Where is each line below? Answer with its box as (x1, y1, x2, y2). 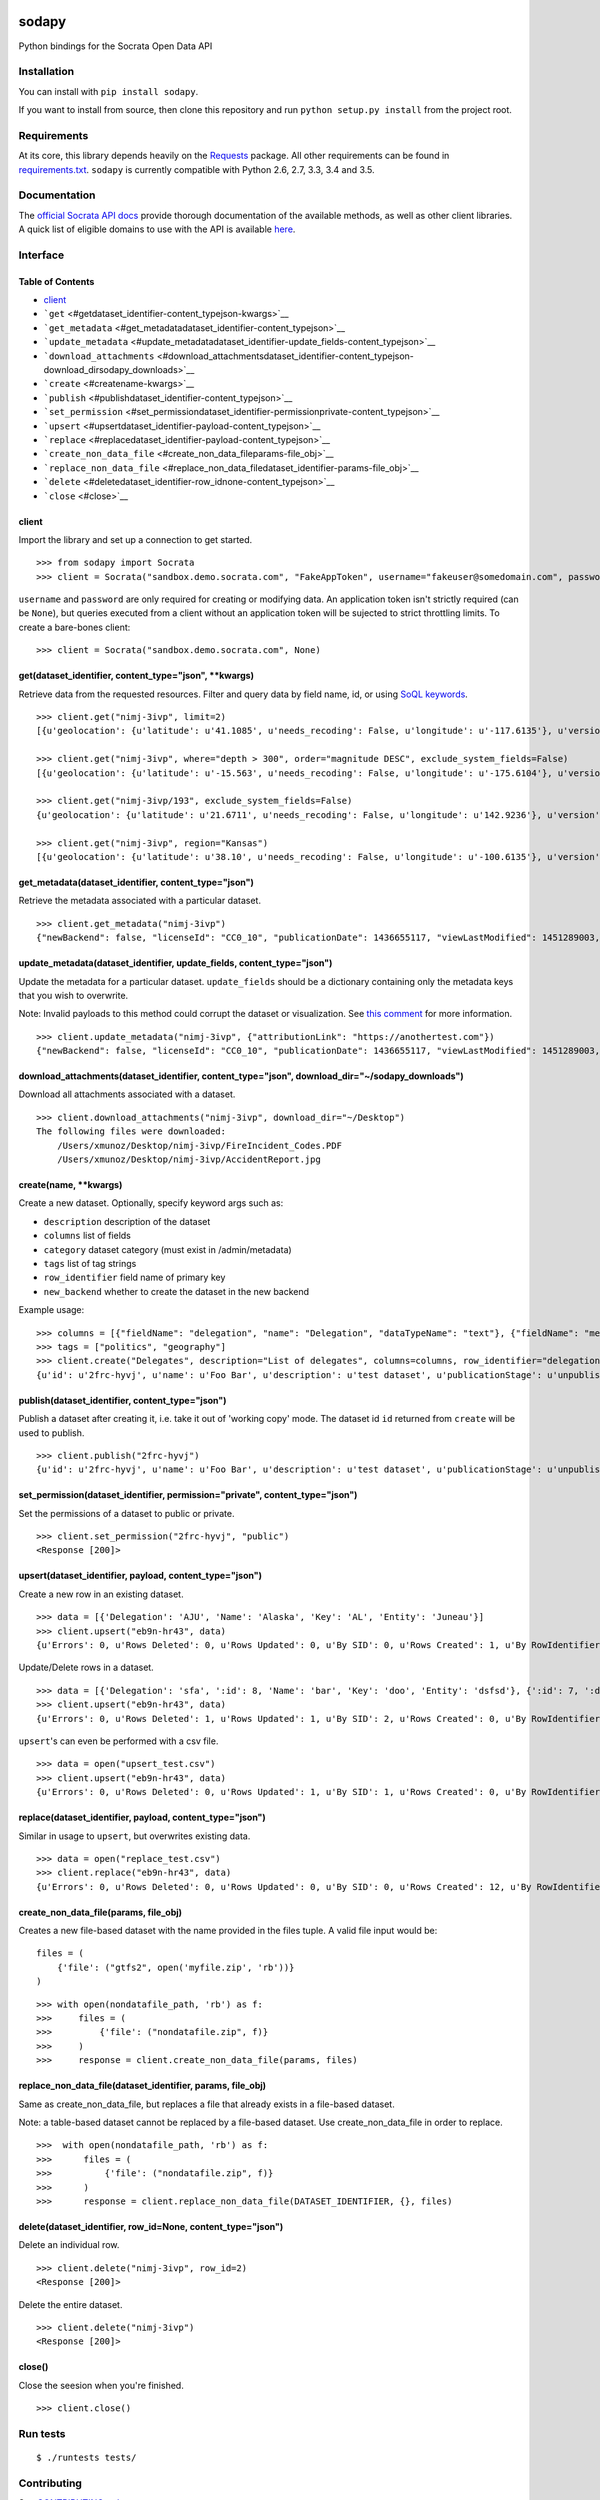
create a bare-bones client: (18, 621, 131, 633)
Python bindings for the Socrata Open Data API (18, 40, 213, 52)
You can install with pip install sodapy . (18, 85, 199, 97)
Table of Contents (18, 275, 95, 287)
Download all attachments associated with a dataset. (18, 1088, 236, 1100)
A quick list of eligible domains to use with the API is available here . (18, 223, 296, 235)
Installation (18, 65, 75, 79)
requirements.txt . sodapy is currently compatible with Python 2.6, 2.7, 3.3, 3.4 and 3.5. (18, 163, 375, 175)
